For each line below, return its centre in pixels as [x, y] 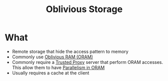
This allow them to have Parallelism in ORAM [58, 67]
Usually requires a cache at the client [50, 73]
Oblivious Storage [84, 9]
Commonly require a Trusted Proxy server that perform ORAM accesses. [88, 62]
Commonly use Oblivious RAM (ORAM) [52, 57]
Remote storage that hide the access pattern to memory [70, 51]
